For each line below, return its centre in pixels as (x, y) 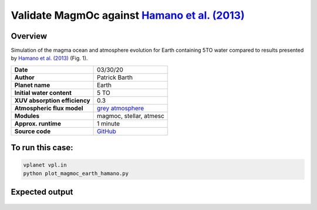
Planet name (32, 85)
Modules (27, 116)
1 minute (109, 123)
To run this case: (42, 148)
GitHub (107, 131)
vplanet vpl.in (45, 165)
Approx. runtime (38, 123)
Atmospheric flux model (49, 108)
